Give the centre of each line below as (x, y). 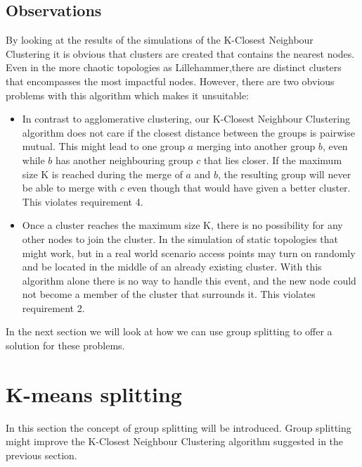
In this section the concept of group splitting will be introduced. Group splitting (179, 427)
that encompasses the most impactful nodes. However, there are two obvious (170, 81)
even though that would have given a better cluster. (239, 188)
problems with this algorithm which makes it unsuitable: (128, 95)
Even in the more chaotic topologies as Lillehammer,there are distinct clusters (174, 67)
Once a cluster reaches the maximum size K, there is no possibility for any (182, 225)
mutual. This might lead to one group (103, 146)
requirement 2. (53, 307)
